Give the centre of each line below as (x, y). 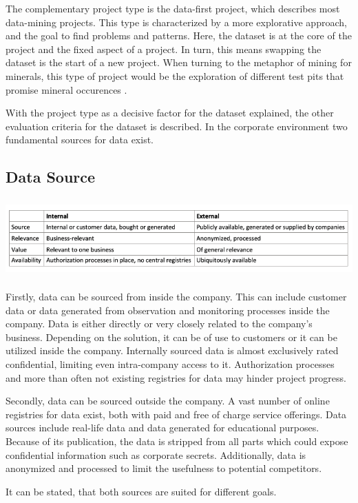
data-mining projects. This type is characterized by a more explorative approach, (176, 22)
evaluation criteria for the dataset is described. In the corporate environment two (177, 126)
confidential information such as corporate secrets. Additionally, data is (156, 454)
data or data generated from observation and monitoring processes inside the (168, 310)
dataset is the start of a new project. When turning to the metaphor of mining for (179, 62)
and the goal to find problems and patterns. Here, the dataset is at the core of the (179, 35)
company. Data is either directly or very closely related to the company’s (159, 324)
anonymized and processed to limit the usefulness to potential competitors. (164, 468)
